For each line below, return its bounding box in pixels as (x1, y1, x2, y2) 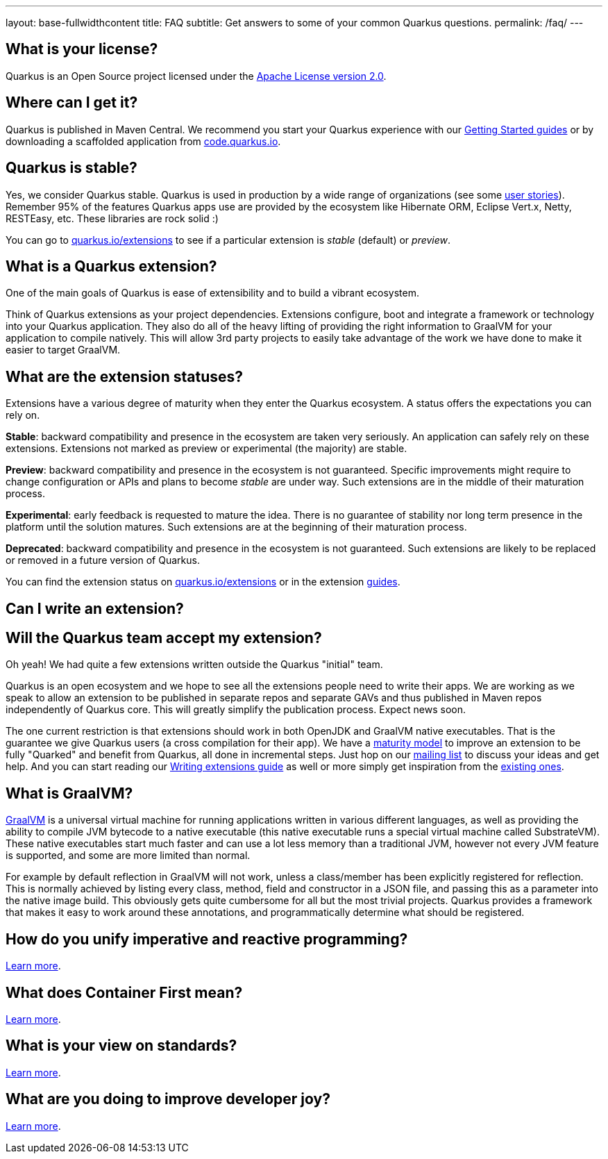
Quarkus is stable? (6, 159, 137, 177)
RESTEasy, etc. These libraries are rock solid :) (6, 212, 219, 224)
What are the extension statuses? (6, 367, 244, 385)
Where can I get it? (6, 94, 138, 112)
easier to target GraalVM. (6, 344, 121, 356)
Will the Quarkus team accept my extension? (6, 629, 322, 647)
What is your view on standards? (6, 1037, 237, 1055)
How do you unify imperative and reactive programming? (6, 930, 408, 948)
